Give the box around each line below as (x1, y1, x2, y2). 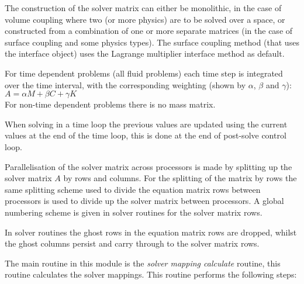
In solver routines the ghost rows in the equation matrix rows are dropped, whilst (5, 226, 297, 238)
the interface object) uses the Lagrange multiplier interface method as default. (5, 47, 285, 60)
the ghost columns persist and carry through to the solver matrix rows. (5, 237, 260, 250)
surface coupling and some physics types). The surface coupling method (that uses (5, 36, 299, 48)
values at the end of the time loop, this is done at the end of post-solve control (5, 129, 286, 141)
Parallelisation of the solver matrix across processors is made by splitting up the (5, 160, 292, 172)
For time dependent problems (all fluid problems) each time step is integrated (5, 67, 283, 79)
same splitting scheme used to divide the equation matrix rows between (5, 183, 261, 195)
